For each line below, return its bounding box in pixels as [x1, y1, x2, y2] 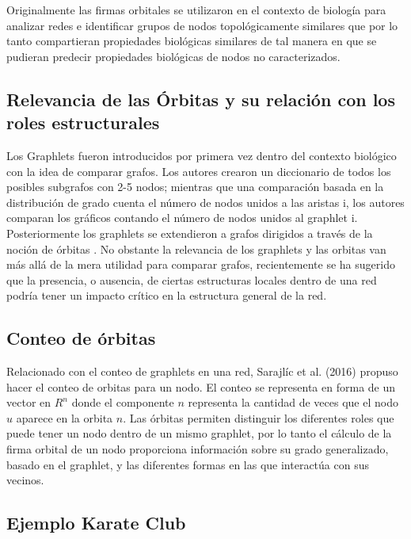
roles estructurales [6, 110, 160, 135]
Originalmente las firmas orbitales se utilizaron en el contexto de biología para [6, 2, 386, 17]
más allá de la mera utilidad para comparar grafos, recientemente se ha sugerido [6, 256, 395, 273]
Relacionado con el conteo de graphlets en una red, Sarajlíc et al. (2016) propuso [6, 363, 398, 380]
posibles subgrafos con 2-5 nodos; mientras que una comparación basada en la [6, 178, 384, 195]
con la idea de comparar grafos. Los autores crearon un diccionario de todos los [6, 162, 391, 179]
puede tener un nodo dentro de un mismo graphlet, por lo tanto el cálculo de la [6, 425, 392, 442]
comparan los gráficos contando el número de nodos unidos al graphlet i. [6, 209, 358, 226]
